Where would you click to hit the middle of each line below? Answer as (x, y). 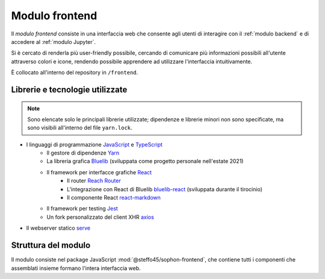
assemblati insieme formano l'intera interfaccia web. (76, 268)
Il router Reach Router (94, 181)
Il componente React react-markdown (114, 198)
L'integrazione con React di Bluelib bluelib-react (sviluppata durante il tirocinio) (165, 189)
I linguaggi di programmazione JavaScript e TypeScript (94, 144)
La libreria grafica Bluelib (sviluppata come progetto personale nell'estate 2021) (145, 161)
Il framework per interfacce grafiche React (99, 172)
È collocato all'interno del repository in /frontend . (75, 73)
